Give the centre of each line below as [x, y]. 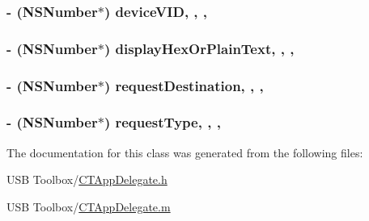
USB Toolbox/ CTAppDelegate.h [87, 179]
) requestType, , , [162, 122]
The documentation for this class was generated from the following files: [185, 152]
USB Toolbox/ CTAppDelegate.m [89, 206]
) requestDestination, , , [184, 85]
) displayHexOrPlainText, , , [199, 48]
